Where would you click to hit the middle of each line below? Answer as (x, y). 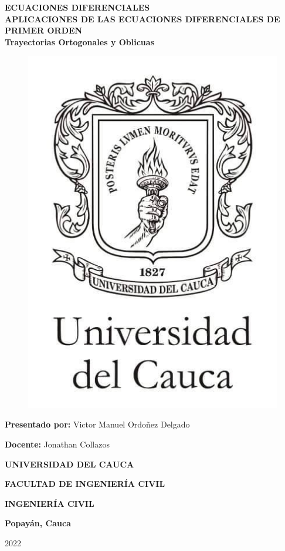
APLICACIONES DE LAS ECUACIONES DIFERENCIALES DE (142, 19)
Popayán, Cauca (38, 523)
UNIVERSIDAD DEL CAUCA (69, 464)
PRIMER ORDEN (44, 30)
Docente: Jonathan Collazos (57, 444)
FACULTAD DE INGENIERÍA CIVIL (85, 484)
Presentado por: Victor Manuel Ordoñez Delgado (97, 424)
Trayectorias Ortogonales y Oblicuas (79, 41)
